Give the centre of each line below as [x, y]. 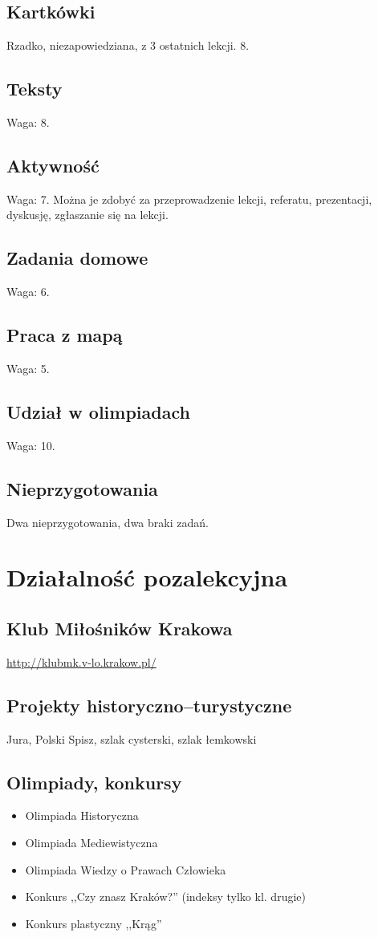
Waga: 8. [28, 122]
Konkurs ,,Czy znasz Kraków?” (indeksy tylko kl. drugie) [165, 896]
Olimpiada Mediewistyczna [91, 842]
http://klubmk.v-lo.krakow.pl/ [81, 661]
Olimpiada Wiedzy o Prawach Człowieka [126, 869]
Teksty [35, 89]
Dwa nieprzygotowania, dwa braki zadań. [108, 522]
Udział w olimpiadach [98, 411]
